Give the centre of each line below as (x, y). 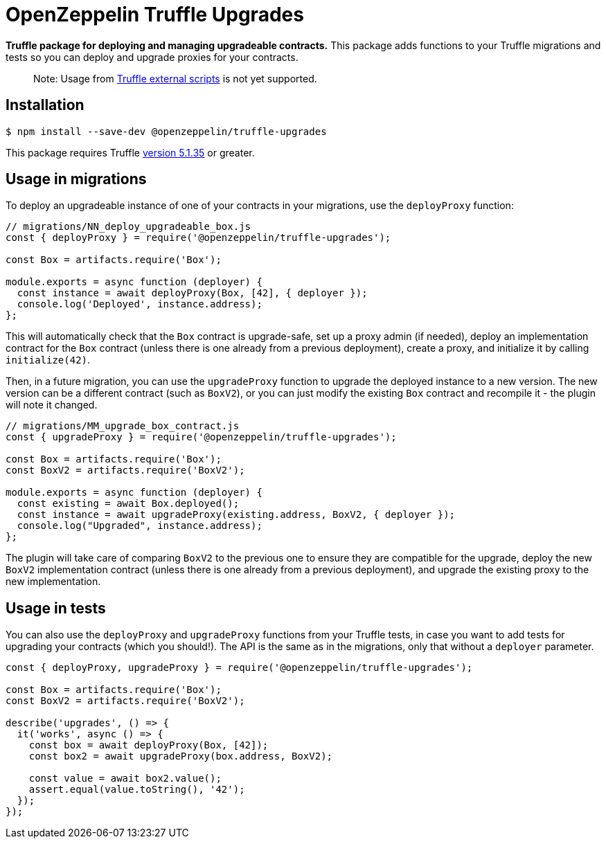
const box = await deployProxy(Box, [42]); (149, 745)
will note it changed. (52, 405)
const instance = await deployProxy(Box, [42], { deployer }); (192, 293)
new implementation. (53, 582)
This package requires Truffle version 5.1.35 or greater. (130, 152)
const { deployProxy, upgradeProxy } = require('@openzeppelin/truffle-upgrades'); (239, 668)
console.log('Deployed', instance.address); (140, 304)
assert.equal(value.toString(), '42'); (137, 790)
